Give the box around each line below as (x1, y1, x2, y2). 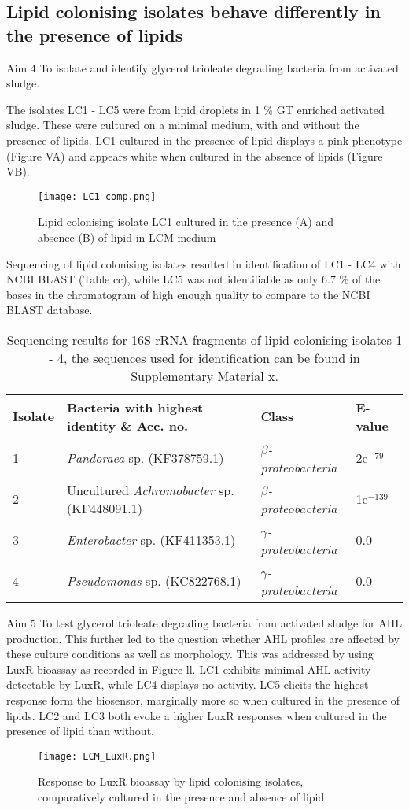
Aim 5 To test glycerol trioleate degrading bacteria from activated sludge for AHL (6, 614, 403, 631)
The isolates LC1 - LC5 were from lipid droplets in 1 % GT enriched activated (6, 101, 385, 117)
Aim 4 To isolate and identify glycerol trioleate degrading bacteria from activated (6, 59, 399, 76)
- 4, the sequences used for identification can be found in (49, 348, 360, 367)
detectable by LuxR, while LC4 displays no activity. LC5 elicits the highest (6, 676, 369, 693)
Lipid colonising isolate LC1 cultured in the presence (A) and (38, 213, 333, 230)
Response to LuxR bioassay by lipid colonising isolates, (38, 773, 304, 790)
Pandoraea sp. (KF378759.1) (67, 449, 224, 468)
